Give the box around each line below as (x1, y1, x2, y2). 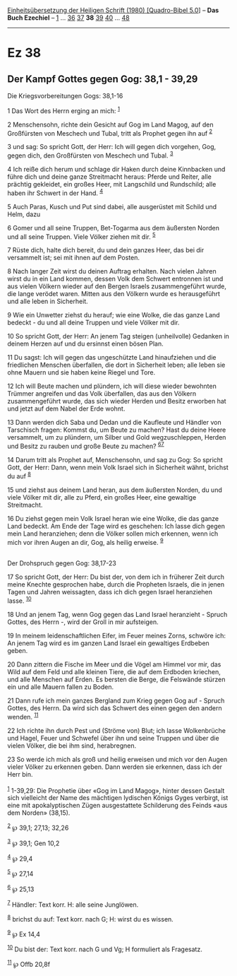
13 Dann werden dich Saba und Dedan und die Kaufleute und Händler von (7, 418, 221, 427)
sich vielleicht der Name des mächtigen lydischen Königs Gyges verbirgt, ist (7, 794, 229, 802)
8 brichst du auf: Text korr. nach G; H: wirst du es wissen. (7, 914, 174, 923)
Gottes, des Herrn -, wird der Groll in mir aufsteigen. (7, 618, 159, 626)
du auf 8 (7, 470, 32, 480)
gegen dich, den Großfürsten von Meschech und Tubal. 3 (7, 150, 174, 160)
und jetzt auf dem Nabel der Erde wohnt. (7, 404, 126, 413)
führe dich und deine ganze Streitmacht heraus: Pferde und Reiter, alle (7, 172, 212, 181)
